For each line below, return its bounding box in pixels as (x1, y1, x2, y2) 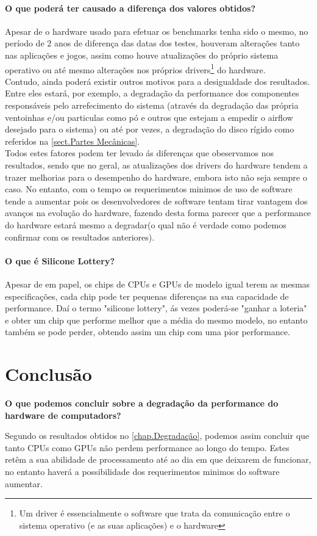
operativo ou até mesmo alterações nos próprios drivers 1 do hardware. (5, 61, 266, 76)
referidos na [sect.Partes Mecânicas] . (5, 134, 140, 147)
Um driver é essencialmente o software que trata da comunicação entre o (19, 507, 290, 520)
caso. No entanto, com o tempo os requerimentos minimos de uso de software (5, 183, 293, 195)
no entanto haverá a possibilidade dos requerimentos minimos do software (5, 465, 280, 477)
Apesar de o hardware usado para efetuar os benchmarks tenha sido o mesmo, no (5, 24, 308, 37)
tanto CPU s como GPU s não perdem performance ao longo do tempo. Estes (5, 441, 290, 454)
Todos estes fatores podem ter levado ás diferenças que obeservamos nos (5, 147, 274, 159)
